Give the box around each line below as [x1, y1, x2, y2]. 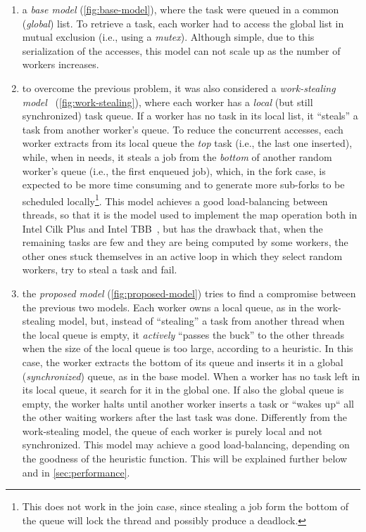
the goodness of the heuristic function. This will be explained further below [22, 451, 348, 466]
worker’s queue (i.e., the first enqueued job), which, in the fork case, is [22, 163, 326, 178]
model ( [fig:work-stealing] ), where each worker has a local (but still [22, 94, 313, 109]
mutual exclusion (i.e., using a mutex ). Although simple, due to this [22, 30, 315, 44]
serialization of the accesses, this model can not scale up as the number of [22, 43, 341, 58]
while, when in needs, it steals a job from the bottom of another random [22, 149, 332, 164]
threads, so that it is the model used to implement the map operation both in [22, 207, 358, 221]
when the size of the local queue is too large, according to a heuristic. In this [22, 341, 353, 356]
